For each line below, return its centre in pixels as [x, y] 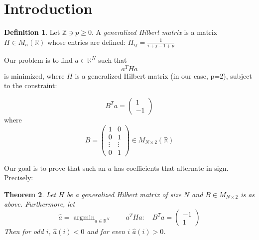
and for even [106, 231]
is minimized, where [34, 75]
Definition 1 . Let [32, 32]
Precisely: [19, 178]
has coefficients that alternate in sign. [171, 168]
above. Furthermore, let [40, 204]
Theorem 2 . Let [30, 194]
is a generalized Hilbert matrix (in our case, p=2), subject [163, 75]
